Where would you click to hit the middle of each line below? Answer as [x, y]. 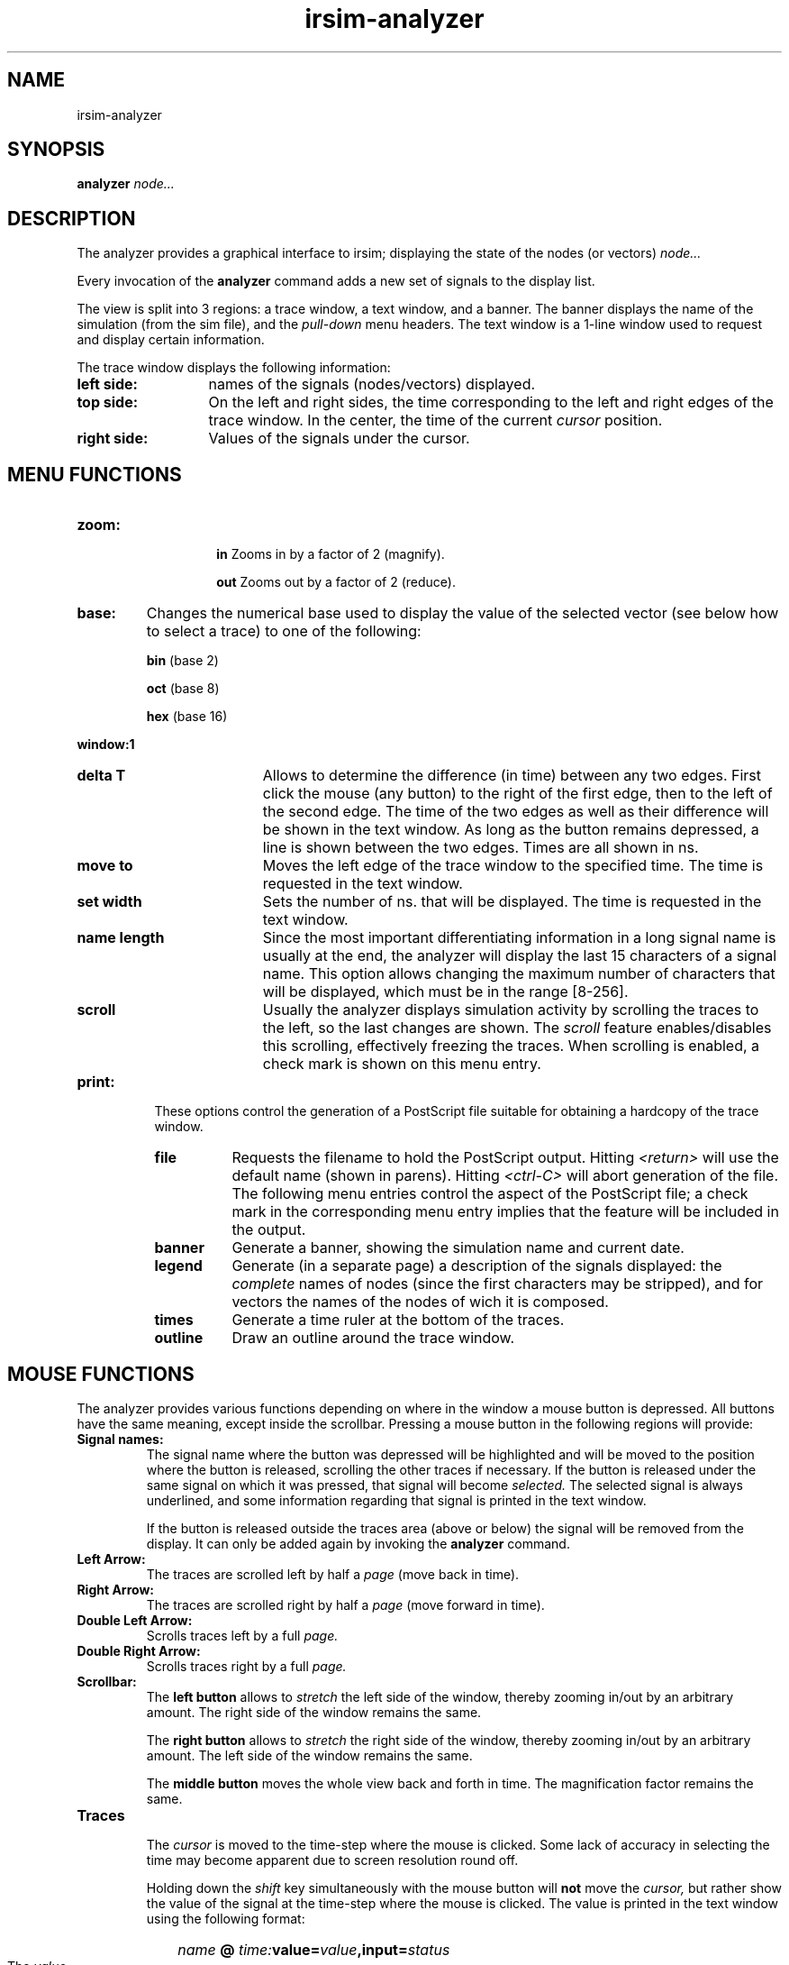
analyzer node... [126, 184]
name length [121, 938]
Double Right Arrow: [139, 1650]
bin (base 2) [182, 661]
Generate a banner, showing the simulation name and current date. [458, 1248]
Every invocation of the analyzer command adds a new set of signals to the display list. [336, 281]
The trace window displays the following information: [234, 368]
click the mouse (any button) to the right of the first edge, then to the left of [517, 794]
